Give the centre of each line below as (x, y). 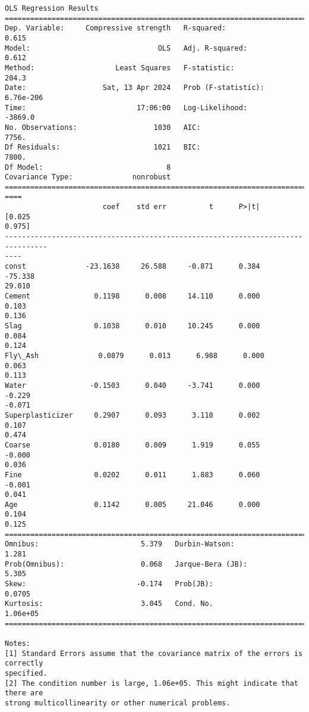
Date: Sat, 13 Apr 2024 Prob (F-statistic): (135, 88)
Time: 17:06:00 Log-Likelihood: (126, 108)
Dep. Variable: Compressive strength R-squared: (116, 28)
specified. (26, 673)
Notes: (18, 643)
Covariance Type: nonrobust (88, 177)
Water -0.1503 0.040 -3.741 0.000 (133, 385)
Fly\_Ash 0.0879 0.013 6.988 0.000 (135, 355)
